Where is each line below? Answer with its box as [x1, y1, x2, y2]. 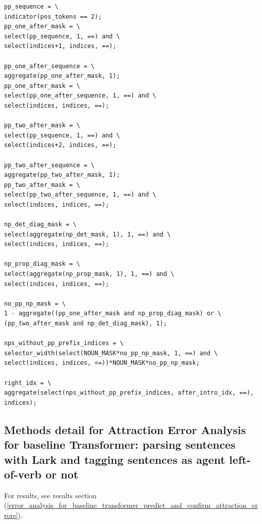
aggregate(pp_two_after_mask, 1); [4, 171, 120, 179]
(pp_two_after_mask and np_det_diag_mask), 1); [4, 320, 167, 327]
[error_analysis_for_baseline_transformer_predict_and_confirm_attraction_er [7, 500, 258, 510]
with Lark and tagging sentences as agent [4, 451, 226, 467]
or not [46, 466, 78, 482]
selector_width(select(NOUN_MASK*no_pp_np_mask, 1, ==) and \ [4, 349, 218, 357]
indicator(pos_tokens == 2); [4, 13, 102, 20]
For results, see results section [4, 490, 97, 500]
